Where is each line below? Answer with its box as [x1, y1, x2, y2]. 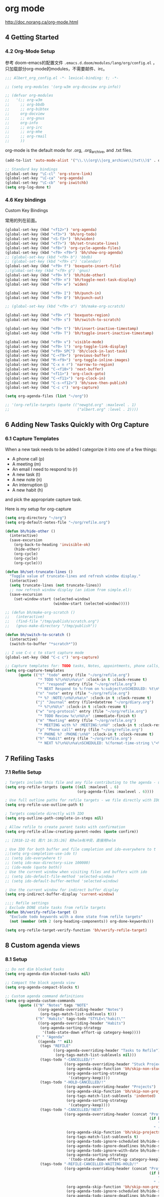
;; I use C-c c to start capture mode [5, 650, 84, 655]
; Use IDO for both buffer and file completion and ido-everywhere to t [5, 847, 156, 852]
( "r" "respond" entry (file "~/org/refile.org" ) [36, 682, 137, 687]
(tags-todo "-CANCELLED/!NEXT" [40, 1107, 104, 1112]
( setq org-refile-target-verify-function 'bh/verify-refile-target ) [5, 927, 147, 933]
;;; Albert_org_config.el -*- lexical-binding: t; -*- [5, 75, 119, 81]
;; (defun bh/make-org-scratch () [5, 610, 76, 615]
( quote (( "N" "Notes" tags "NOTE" [18, 1003, 89, 1008]
